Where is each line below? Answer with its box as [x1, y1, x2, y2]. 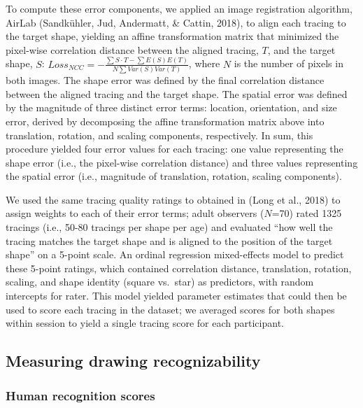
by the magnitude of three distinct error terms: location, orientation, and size [6, 100, 337, 115]
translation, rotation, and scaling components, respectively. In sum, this [6, 127, 313, 142]
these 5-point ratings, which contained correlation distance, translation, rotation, [6, 260, 352, 275]
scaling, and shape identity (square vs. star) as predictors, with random [6, 274, 314, 289]
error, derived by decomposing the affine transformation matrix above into [6, 113, 325, 128]
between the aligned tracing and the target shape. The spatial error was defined [6, 86, 348, 101]
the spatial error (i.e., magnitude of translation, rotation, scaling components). [6, 169, 342, 183]
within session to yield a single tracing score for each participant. [6, 316, 284, 330]
